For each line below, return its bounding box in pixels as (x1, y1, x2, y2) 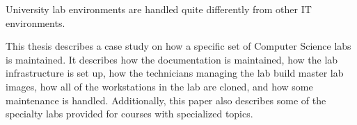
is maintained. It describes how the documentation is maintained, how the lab (6, 52, 338, 66)
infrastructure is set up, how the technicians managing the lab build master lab (6, 66, 344, 80)
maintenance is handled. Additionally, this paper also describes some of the (6, 93, 326, 107)
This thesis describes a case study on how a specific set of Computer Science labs (6, 39, 351, 53)
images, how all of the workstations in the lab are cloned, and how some (6, 79, 313, 93)
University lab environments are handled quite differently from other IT (6, 2, 312, 16)
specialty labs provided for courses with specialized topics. (6, 106, 253, 121)
